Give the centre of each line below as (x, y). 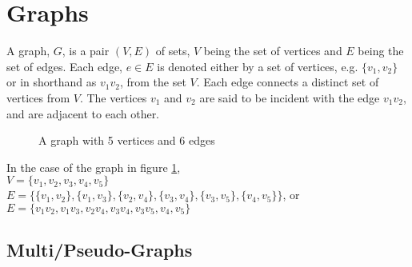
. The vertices (113, 97)
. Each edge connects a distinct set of (288, 82)
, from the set (153, 82)
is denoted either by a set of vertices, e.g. (258, 66)
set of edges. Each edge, (64, 66)
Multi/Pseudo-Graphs (100, 250)
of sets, (173, 51)
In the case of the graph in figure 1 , (94, 167)
